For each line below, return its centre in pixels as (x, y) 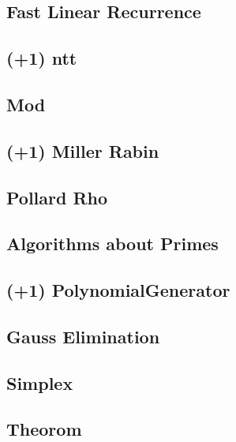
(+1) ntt (42, 58)
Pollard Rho (57, 197)
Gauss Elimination (83, 336)
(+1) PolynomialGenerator (118, 290)
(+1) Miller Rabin (83, 150)
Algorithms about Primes (112, 243)
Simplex (40, 382)
